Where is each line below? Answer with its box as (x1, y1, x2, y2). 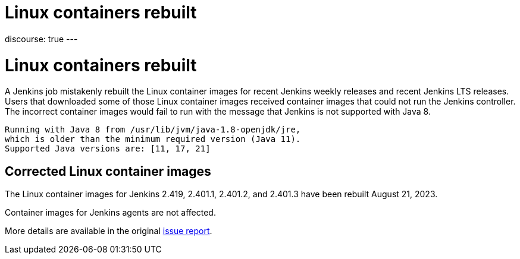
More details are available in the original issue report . (5, 226, 212, 236)
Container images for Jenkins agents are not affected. (5, 207, 216, 218)
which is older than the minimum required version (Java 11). (5, 134, 301, 144)
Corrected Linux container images (5, 163, 211, 179)
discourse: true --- (5, 33, 78, 44)
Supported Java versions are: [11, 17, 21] (5, 144, 211, 154)
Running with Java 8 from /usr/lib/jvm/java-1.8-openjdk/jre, (5, 125, 301, 135)
